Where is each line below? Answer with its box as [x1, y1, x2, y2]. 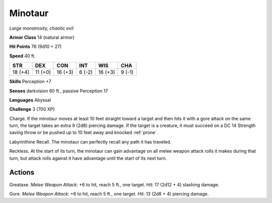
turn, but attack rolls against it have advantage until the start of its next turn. [9, 155, 167, 161]
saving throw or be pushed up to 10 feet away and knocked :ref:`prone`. [9, 129, 158, 136]
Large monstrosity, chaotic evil [9, 25, 74, 31]
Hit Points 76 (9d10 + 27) [9, 43, 62, 50]
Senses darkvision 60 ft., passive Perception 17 [9, 88, 108, 94]
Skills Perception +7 [9, 79, 51, 85]
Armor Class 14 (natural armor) [9, 34, 75, 40]
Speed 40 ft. [9, 53, 36, 59]
